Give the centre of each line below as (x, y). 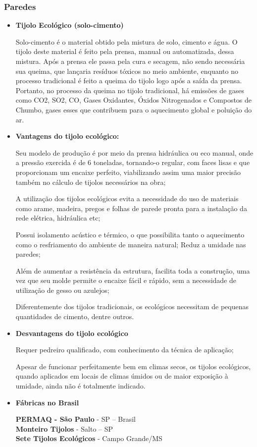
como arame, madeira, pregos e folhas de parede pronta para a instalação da (131, 208)
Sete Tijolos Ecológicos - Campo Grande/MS (89, 438)
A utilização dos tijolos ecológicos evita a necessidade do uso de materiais (127, 198)
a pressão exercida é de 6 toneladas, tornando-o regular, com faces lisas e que (133, 162)
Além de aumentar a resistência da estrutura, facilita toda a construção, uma (133, 270)
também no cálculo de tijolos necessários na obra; (91, 182)
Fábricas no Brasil (47, 402)
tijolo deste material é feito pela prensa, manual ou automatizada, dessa (125, 51)
